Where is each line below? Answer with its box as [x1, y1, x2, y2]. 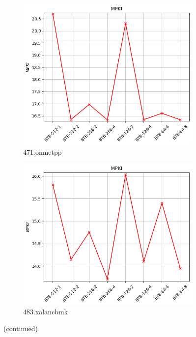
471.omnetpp [23, 146, 62, 157]
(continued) [3, 323, 38, 333]
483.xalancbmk [23, 307, 68, 317]
